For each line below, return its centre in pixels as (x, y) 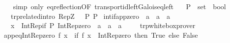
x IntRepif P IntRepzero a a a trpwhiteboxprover (103, 25)
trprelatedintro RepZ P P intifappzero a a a (90, 16)
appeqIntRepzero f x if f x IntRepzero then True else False (101, 35)
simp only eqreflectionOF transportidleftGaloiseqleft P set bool (119, 6)
